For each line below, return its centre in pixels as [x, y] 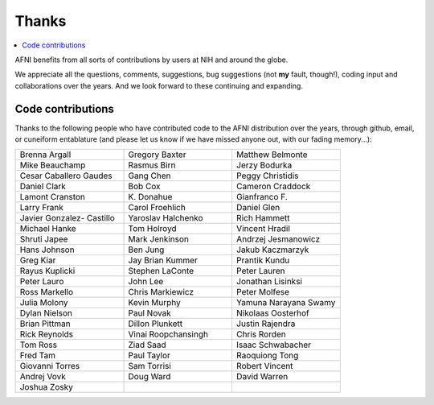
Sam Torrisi [150, 366]
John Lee [146, 282]
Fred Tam [38, 356]
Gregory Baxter [157, 155]
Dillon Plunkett [156, 324]
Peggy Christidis [267, 176]
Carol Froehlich [157, 208]
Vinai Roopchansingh [168, 334]
